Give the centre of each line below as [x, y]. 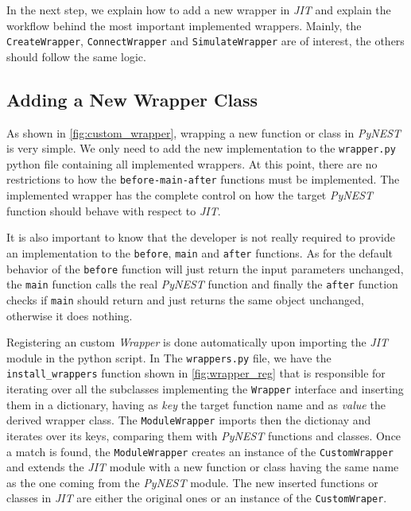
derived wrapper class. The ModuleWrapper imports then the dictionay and [189, 420]
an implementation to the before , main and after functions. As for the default [200, 252]
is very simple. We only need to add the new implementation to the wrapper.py [201, 148]
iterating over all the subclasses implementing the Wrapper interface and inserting [205, 389]
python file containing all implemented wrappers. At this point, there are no [192, 163]
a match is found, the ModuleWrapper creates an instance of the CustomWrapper [200, 451]
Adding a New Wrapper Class [132, 99]
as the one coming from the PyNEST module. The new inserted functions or [192, 482]
